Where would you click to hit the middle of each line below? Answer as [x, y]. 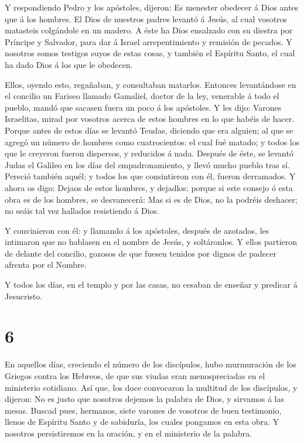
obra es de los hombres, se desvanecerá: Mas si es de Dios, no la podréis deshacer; [151, 199]
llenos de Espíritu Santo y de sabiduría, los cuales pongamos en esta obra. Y [142, 422]
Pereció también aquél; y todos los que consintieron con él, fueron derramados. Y [150, 176]
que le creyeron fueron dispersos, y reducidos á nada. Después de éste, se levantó [149, 153]
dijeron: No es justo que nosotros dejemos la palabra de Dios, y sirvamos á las [145, 399]
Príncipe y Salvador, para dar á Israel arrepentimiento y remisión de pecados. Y [148, 41]
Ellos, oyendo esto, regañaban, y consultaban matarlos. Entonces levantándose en [151, 84]
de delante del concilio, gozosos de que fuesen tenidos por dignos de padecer [141, 253]
